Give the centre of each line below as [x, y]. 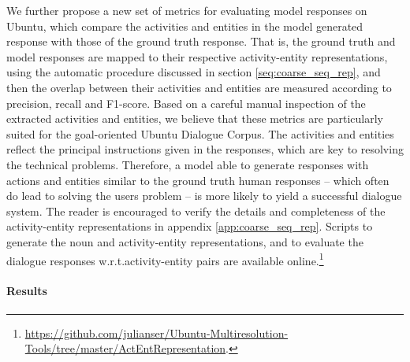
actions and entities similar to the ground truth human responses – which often [198, 180]
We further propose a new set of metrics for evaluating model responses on [187, 10]
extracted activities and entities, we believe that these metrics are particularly [195, 118]
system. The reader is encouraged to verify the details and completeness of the [196, 211]
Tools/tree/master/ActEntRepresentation [125, 348]
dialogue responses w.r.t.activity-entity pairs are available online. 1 [165, 259]
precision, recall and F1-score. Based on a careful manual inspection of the [186, 103]
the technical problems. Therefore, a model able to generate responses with [188, 164]
